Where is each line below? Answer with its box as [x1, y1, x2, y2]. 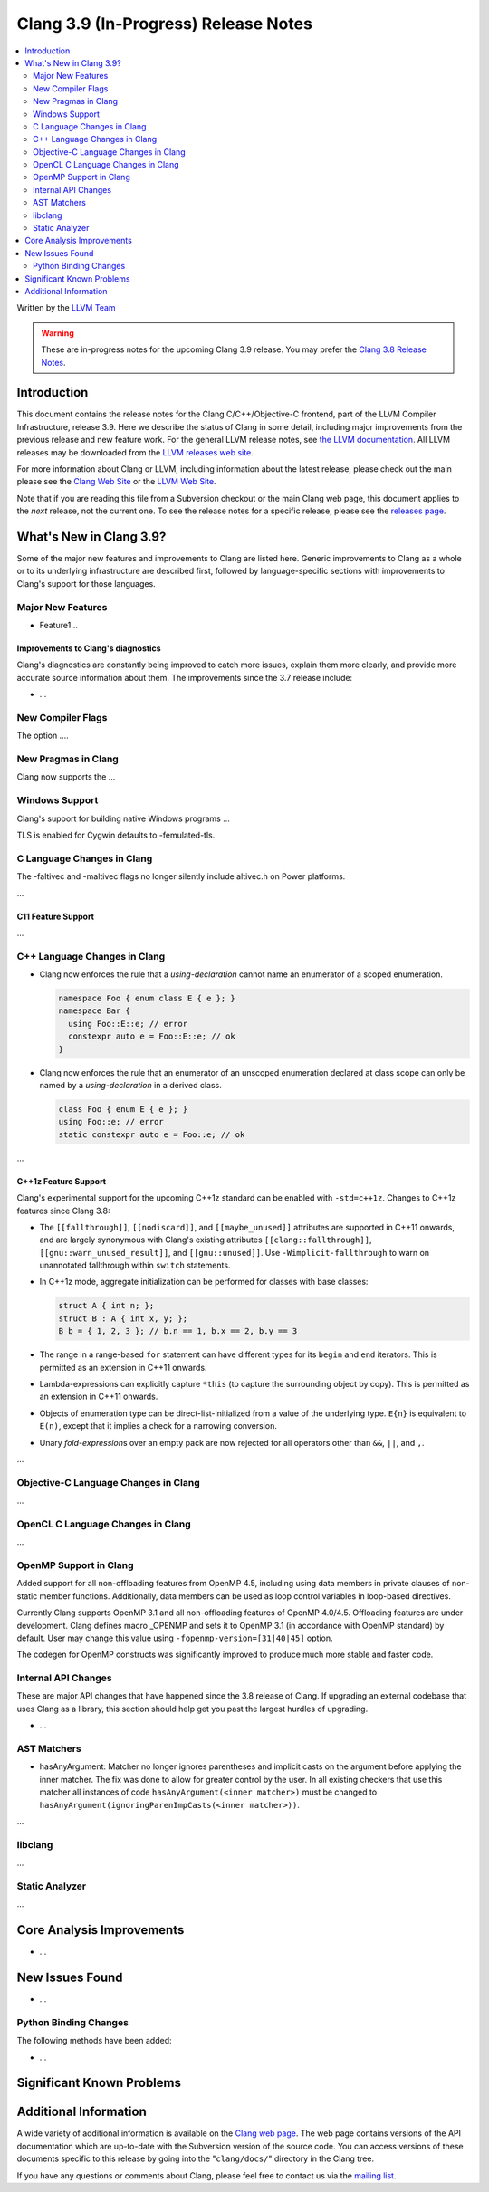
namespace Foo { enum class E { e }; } [58, 993, 235, 1004]
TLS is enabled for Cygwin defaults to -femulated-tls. [16, 829, 216, 840]
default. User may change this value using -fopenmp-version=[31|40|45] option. [16, 1632, 333, 1643]
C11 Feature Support [16, 911, 95, 922]
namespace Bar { [58, 1006, 131, 1016]
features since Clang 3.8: [16, 1205, 110, 1216]
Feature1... [39, 620, 79, 630]
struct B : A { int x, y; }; [58, 1313, 188, 1324]
